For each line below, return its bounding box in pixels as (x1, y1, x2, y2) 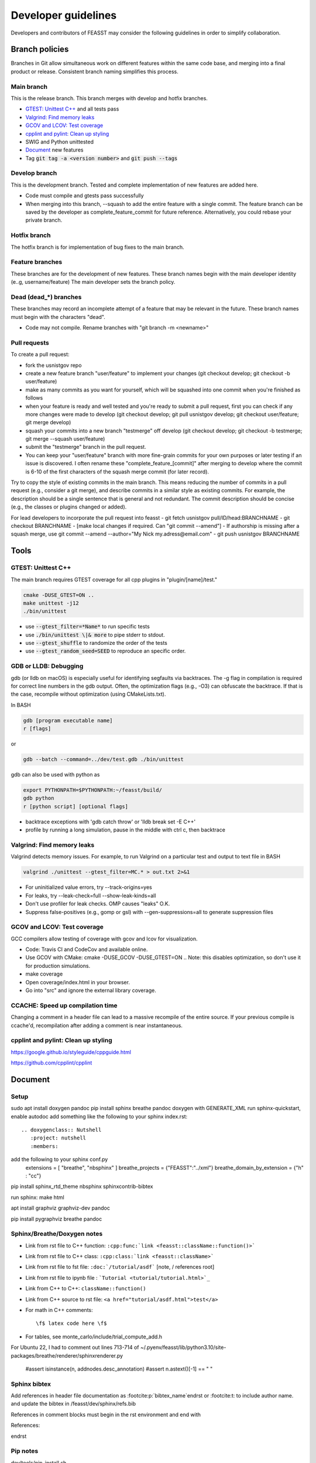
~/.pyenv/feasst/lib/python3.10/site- (140, 1344, 226, 1351)
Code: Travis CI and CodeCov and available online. (25, 946, 148, 953)
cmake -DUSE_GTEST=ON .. (23, 592, 95, 598)
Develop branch (11, 169, 57, 177)
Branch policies (11, 44, 69, 54)
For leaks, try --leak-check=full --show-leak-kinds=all (25, 892, 156, 899)
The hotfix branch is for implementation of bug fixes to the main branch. (11, 243, 184, 250)
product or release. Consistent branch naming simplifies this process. (11, 68, 178, 75)
